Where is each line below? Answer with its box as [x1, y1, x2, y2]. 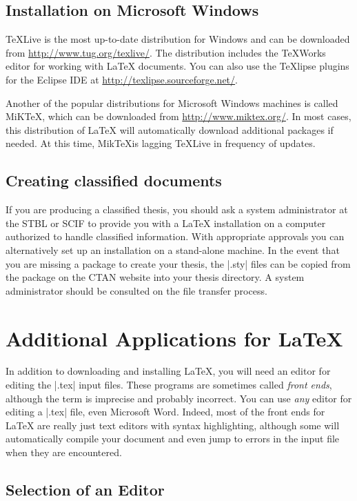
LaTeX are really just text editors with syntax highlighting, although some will [6, 417, 340, 432]
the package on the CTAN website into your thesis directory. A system [6, 270, 305, 284]
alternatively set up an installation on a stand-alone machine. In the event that [6, 242, 340, 257]
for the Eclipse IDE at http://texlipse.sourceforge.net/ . [6, 72, 238, 86]
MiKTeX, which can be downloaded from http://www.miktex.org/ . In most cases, [6, 109, 351, 124]
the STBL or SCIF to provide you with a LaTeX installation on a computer [6, 215, 326, 230]
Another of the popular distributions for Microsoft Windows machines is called [6, 95, 338, 110]
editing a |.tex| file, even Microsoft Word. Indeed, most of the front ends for [6, 404, 325, 419]
